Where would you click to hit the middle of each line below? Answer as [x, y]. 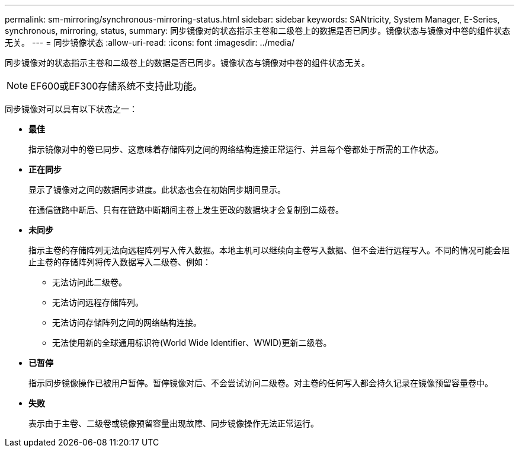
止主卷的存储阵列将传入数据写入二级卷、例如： [120, 262]
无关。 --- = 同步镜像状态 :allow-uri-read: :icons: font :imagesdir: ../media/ [150, 42]
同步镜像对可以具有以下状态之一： [71, 109]
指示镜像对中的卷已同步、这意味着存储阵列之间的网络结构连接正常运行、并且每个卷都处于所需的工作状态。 [236, 149]
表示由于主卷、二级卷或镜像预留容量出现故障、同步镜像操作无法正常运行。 [174, 423]
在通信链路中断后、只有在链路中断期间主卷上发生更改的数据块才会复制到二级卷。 [186, 210]
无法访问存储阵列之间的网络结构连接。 [127, 322]
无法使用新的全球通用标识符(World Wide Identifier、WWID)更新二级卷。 [192, 343]
